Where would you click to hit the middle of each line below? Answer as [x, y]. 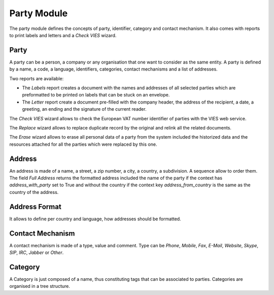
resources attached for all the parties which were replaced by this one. [83, 144]
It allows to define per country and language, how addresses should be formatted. [95, 219]
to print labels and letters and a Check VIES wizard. [63, 35]
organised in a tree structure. [40, 286]
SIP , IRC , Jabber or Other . [37, 253]
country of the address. [34, 192]
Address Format [36, 206]
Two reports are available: [37, 78]
